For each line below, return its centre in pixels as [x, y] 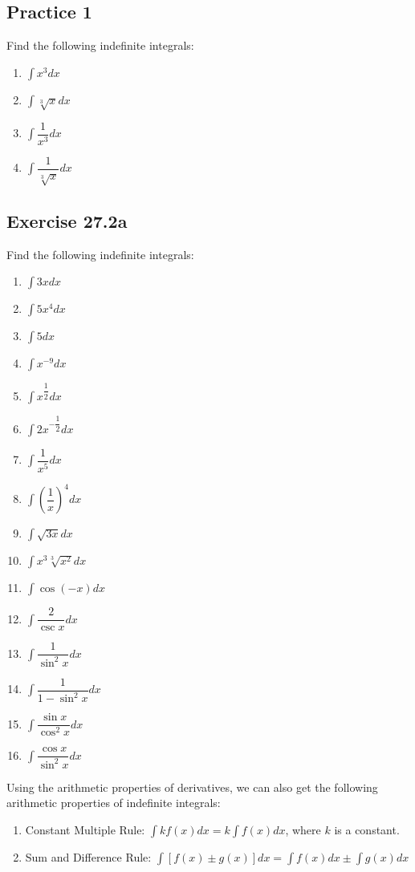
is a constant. [367, 829]
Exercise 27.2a [67, 220]
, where [303, 829]
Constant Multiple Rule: [85, 829]
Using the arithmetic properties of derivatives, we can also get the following [192, 787]
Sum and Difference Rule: [88, 856]
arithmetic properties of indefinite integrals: [114, 803]
